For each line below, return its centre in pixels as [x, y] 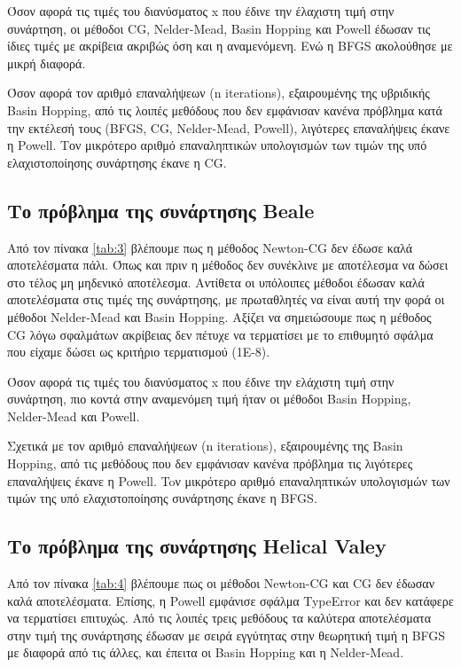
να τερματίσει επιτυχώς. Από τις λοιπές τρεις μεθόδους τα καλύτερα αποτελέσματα [219, 618]
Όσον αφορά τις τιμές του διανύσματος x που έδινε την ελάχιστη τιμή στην [201, 381]
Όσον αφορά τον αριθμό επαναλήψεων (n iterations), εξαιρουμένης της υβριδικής [219, 93]
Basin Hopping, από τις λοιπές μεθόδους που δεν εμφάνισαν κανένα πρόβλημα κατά [225, 110]
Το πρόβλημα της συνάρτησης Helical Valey [197, 546]
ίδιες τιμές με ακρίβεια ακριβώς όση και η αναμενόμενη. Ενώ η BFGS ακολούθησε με [230, 46]
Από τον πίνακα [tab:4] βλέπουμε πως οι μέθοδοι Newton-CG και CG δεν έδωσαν [221, 583]
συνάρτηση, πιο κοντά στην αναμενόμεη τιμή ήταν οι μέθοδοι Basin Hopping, [209, 399]
